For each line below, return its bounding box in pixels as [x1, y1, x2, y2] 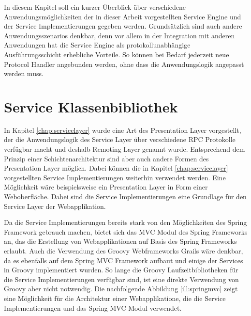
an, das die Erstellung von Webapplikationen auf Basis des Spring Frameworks [4, 236, 237, 246]
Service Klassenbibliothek [4, 96, 178, 116]
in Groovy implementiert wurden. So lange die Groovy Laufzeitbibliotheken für [4, 265, 238, 275]
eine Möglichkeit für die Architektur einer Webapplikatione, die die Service [4, 293, 226, 303]
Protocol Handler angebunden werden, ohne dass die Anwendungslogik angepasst [4, 59, 244, 69]
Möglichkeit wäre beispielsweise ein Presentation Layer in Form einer [4, 182, 208, 192]
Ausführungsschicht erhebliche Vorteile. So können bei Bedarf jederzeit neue [4, 49, 229, 59]
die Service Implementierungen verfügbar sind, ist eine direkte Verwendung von [4, 274, 239, 284]
